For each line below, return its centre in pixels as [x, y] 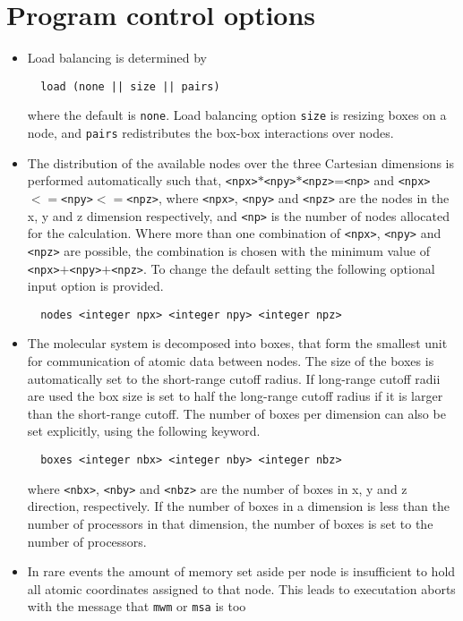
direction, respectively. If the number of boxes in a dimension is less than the [238, 506]
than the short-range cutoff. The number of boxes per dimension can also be [236, 413]
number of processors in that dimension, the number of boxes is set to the [230, 523]
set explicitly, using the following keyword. [144, 431]
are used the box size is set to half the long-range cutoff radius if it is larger [235, 396]
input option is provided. [95, 286]
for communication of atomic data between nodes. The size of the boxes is [231, 361]
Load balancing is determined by [117, 58]
